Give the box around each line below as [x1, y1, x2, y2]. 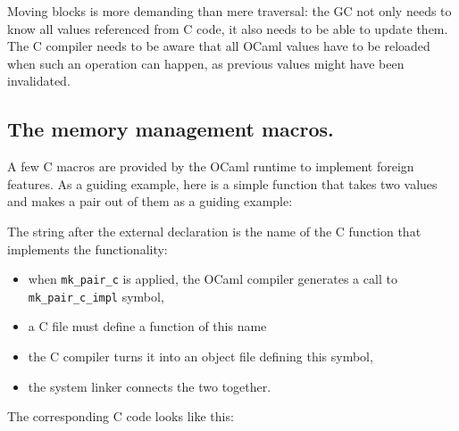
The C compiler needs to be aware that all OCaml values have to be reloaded [7, 37, 430, 55]
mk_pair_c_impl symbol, [28, 286, 164, 305]
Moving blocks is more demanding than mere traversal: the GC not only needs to [7, 2, 452, 20]
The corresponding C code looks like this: [7, 407, 234, 426]
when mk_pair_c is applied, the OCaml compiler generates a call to [28, 269, 397, 288]
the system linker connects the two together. [28, 377, 271, 395]
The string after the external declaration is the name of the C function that [7, 221, 421, 240]
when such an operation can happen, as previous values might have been [7, 54, 405, 72]
